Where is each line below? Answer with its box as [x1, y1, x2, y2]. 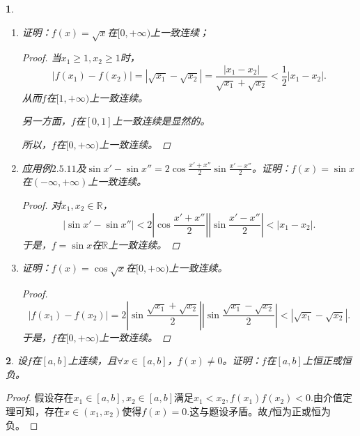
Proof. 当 [22, 50, 61, 65]
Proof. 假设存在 [6, 390, 74, 405]
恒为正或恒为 [272, 403, 331, 418]
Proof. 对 [22, 197, 61, 212]
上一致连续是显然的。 [112, 114, 210, 128]
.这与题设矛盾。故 [187, 403, 268, 418]
